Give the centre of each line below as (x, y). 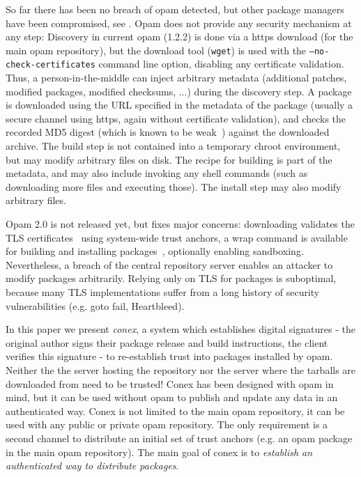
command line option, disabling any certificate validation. (221, 64)
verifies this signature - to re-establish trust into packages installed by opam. (169, 356)
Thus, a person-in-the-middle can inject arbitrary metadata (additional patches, (176, 78)
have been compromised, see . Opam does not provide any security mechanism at (179, 23)
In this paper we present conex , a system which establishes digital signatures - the (180, 329)
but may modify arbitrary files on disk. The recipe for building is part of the (169, 159)
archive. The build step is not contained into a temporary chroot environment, (173, 146)
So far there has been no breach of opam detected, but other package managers (175, 9)
